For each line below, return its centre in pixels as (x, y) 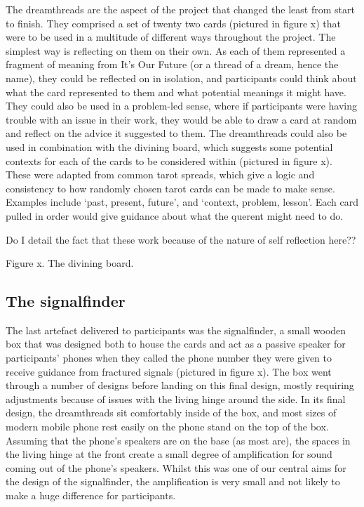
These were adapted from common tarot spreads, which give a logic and (160, 175)
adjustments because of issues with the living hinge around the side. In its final (176, 399)
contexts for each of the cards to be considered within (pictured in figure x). (169, 160)
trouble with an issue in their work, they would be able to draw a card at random (181, 119)
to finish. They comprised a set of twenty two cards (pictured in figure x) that (174, 23)
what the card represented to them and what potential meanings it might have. (176, 92)
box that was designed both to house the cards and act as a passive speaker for (176, 344)
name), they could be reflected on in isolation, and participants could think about (181, 78)
